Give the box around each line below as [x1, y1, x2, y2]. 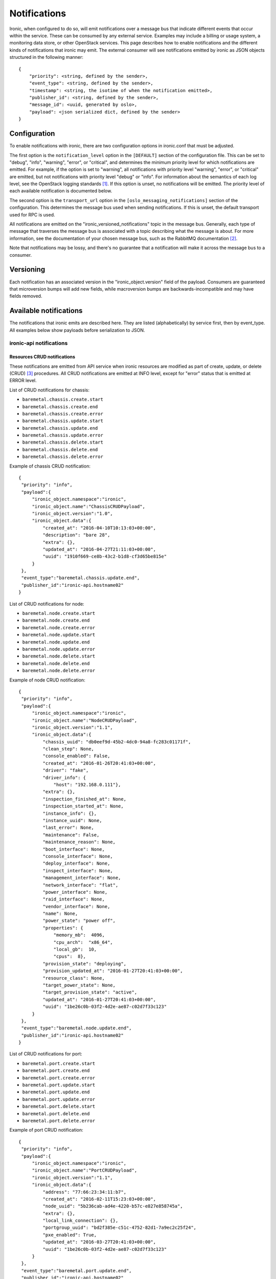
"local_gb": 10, [53, 946, 97, 953]
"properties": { [42, 925, 84, 931]
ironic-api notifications [9, 340, 68, 347]
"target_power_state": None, [42, 982, 116, 988]
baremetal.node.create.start [22, 610, 96, 616]
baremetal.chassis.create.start [22, 396, 103, 403]
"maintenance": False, [42, 832, 100, 837]
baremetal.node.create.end [22, 618, 90, 624]
